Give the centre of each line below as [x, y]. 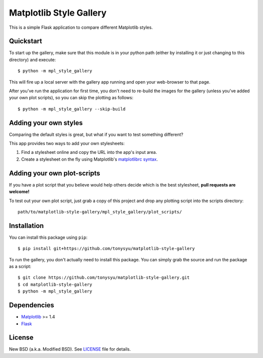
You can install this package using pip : [48, 237]
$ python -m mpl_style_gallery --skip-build [72, 109]
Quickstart [26, 41]
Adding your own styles [46, 123]
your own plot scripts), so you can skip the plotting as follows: [71, 98]
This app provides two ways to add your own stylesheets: [67, 144]
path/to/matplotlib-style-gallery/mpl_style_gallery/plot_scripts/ [100, 212]
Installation [26, 225]
